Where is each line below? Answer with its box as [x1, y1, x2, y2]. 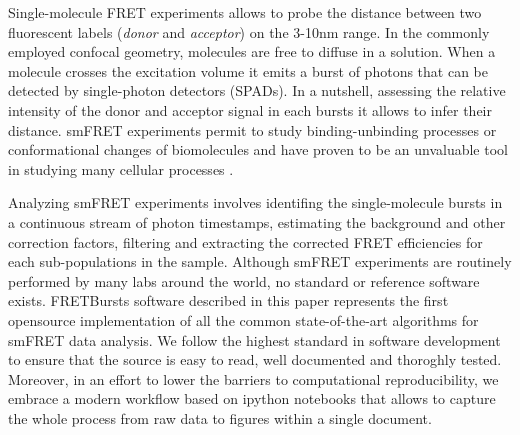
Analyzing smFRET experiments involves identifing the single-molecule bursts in [8, 192, 503, 213]
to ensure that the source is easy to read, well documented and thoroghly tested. [8, 349, 502, 370]
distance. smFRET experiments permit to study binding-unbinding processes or [8, 119, 497, 140]
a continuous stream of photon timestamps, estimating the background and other [8, 211, 506, 232]
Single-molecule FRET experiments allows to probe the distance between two [8, 2, 482, 22]
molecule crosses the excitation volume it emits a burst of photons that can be [8, 60, 488, 81]
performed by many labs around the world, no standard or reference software [8, 270, 480, 291]
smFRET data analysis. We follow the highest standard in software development [8, 329, 501, 350]
